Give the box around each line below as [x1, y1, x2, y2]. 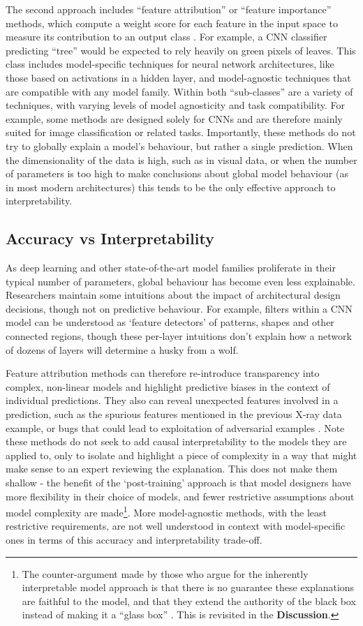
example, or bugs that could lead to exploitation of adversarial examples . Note [6, 420, 345, 435]
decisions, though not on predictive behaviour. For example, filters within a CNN [6, 301, 353, 315]
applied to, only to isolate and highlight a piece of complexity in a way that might [6, 447, 357, 462]
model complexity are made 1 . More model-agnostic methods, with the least [6, 503, 327, 519]
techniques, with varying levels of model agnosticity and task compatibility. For [6, 98, 345, 112]
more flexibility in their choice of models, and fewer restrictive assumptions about [6, 489, 355, 503]
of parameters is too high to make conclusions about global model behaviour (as [6, 166, 348, 181]
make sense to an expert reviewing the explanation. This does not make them [6, 461, 338, 476]
